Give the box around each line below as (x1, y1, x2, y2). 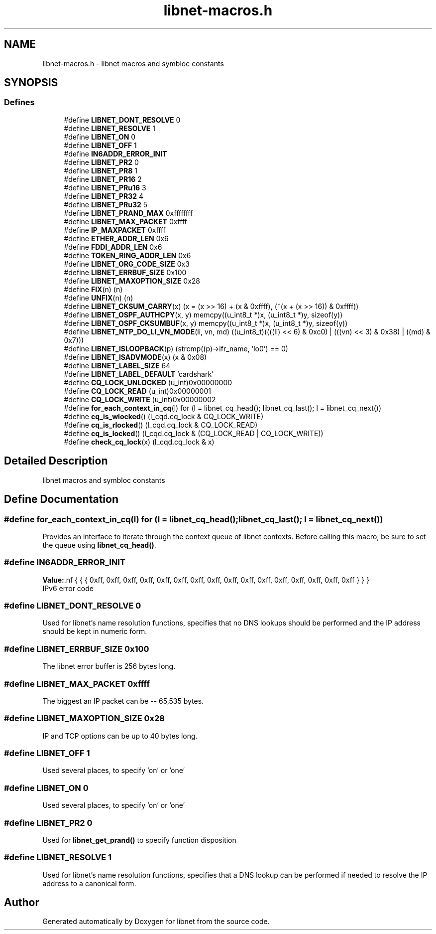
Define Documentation (4, 493, 118, 506)
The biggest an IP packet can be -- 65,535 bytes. (42, 696, 204, 705)
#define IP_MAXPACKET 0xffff (64, 225, 166, 234)
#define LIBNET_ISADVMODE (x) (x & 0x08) (64, 352, 207, 361)
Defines (4, 97, 35, 108)
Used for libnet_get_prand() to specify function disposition (42, 835, 236, 844)
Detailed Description (4, 455, 108, 467)
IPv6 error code (42, 584, 94, 593)
